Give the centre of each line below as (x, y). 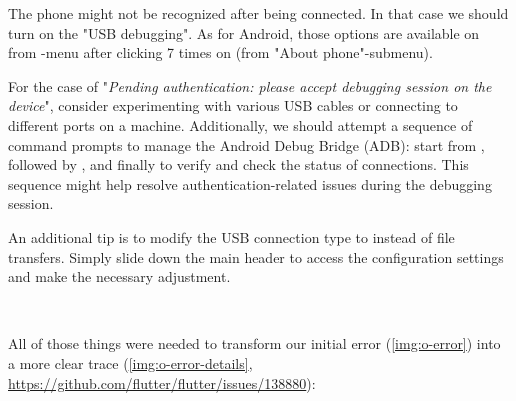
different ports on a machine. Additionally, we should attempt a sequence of (240, 124)
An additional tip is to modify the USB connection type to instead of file (231, 236)
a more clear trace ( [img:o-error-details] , (130, 362)
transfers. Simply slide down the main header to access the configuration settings (256, 256)
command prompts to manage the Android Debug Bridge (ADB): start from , (246, 144)
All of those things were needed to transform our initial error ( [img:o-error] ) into (254, 343)
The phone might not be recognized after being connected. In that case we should (258, 13)
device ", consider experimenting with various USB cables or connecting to (233, 105)
